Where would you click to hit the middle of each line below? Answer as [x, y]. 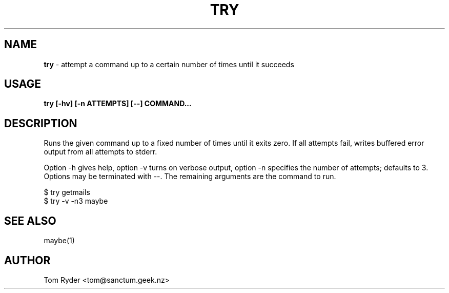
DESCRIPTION [41, 123]
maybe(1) [59, 241]
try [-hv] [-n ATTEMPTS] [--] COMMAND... [118, 104]
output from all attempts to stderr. [100, 152]
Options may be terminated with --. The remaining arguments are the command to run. [190, 177]
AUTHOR [27, 260]
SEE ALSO [30, 221]
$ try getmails [67, 192]
